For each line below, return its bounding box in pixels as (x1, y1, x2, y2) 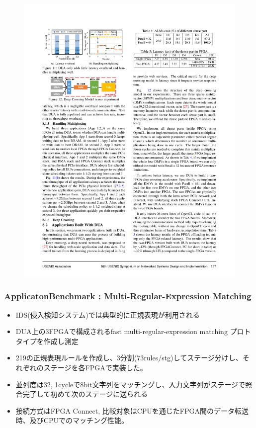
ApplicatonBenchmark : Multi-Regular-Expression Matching (4, 290, 252, 302)
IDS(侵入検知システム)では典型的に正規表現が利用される (15, 309, 200, 320)
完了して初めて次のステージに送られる (22, 389, 148, 399)
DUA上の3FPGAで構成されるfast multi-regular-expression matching (15, 326, 228, 337)
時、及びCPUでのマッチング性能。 (15, 415, 128, 426)
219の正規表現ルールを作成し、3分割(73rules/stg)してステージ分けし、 (15, 352, 243, 363)
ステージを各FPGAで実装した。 (43, 362, 147, 373)
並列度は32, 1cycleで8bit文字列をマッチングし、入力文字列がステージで (15, 379, 246, 389)
